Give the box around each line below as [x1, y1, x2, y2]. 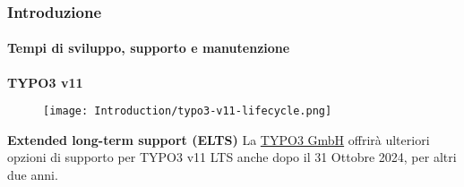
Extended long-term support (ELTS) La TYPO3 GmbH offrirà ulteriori [7, 130, 430, 149]
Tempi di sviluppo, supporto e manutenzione [7, 38, 290, 57]
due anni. [7, 166, 58, 184]
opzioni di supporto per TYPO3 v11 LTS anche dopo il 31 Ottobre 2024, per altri [7, 148, 457, 166]
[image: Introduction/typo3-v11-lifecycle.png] [43, 105, 332, 118]
